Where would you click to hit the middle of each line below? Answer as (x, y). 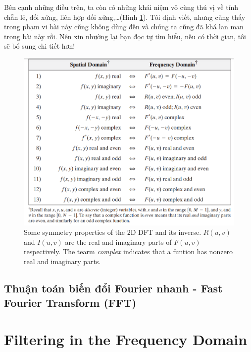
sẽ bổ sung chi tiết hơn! (40, 46)
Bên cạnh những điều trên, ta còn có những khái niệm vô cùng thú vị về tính (121, 7)
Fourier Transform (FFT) (70, 303)
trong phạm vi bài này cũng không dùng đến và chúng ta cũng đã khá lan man (124, 27)
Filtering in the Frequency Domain (126, 339)
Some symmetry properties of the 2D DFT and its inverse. (113, 232)
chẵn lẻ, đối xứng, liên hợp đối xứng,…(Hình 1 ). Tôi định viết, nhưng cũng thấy (125, 17)
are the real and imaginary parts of (118, 242)
